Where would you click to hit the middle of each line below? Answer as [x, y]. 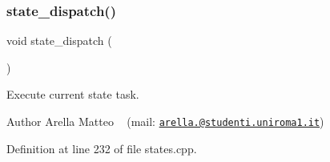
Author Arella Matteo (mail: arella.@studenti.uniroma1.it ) [165, 121]
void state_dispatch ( [59, 40]
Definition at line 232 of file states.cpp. [102, 148]
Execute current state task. [73, 94]
